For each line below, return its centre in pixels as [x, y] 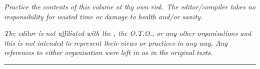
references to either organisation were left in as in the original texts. [108, 52]
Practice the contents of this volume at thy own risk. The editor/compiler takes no [130, 6]
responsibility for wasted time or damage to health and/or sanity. [103, 16]
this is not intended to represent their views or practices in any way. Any [116, 42]
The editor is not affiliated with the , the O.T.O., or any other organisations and [128, 33]
